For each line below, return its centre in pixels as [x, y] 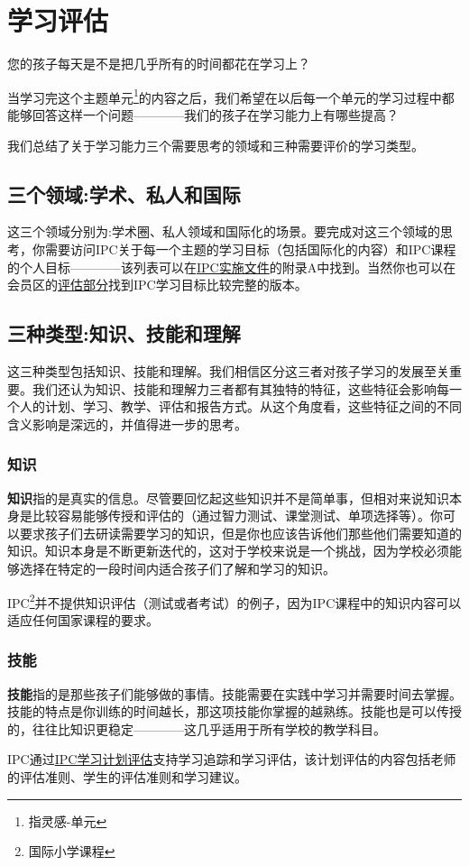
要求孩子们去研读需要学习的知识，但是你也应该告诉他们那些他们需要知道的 [240, 533]
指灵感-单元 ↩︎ [68, 820]
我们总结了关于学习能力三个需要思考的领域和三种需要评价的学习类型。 [216, 145]
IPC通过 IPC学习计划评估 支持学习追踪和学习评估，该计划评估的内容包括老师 [232, 759]
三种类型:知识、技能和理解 [124, 333]
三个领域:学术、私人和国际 [124, 193]
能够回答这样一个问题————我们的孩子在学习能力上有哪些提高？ [203, 114]
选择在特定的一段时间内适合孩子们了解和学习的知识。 [177, 568]
